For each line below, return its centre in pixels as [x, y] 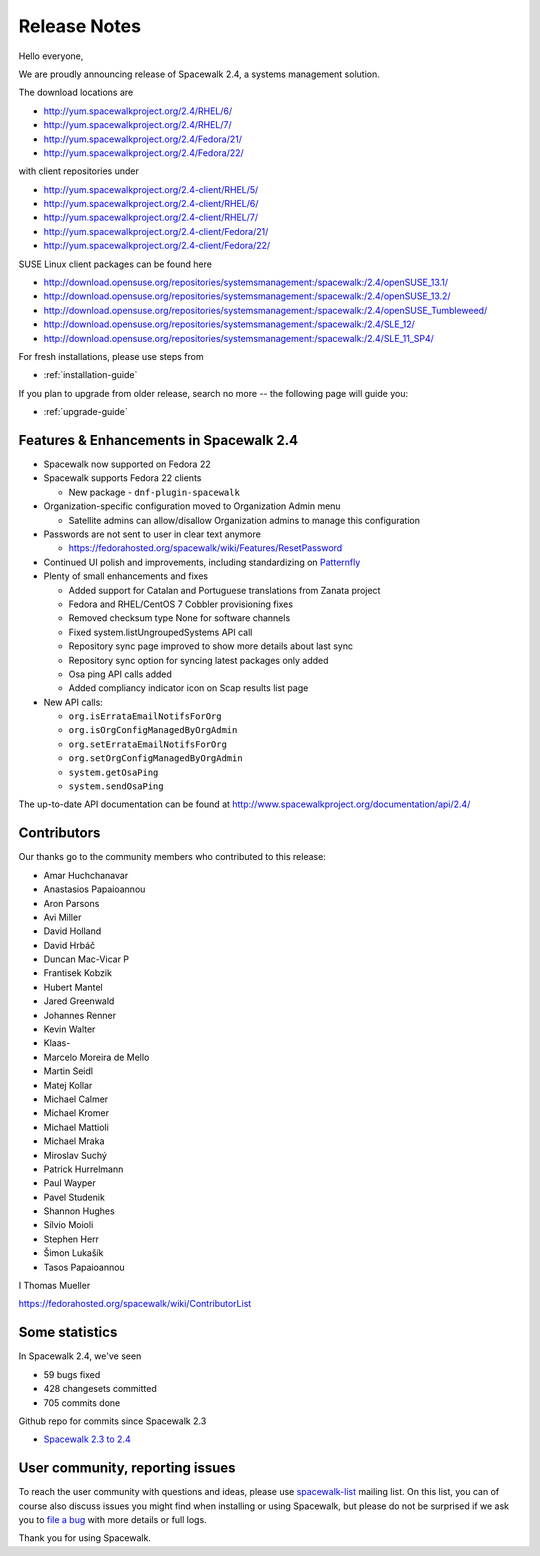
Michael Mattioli [76, 1127]
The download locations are [76, 92]
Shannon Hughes [79, 1211]
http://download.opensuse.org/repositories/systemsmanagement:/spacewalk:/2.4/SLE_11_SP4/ [239, 338]
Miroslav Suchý [75, 1155]
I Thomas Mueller [54, 1286]
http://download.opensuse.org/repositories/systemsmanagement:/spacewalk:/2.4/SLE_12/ [229, 324]
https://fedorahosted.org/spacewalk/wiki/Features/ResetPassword [205, 548]
